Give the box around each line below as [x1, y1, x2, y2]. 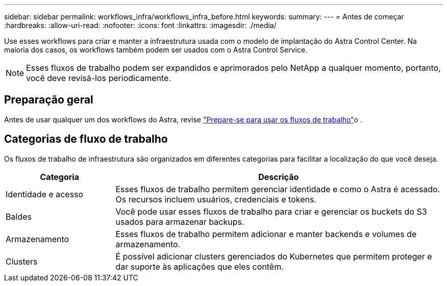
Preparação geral [4, 93, 93, 107]
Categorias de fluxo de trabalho [4, 133, 168, 146]
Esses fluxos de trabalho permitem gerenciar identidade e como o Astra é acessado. [115, 184, 440, 194]
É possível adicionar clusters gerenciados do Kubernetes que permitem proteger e [115, 251, 432, 262]
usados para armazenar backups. [115, 216, 244, 227]
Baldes [6, 211, 32, 222]
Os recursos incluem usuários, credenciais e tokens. [115, 194, 316, 204]
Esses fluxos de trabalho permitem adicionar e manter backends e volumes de [115, 228, 417, 239]
